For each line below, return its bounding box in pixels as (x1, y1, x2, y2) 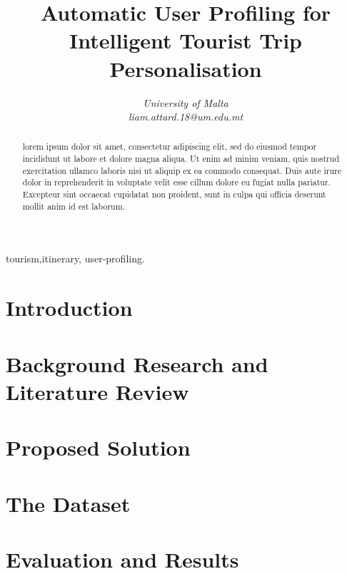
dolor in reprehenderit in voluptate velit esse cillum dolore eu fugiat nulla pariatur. (22, 176, 331, 188)
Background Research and (6, 349, 268, 378)
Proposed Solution (6, 433, 191, 462)
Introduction (6, 293, 133, 322)
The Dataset (6, 488, 131, 518)
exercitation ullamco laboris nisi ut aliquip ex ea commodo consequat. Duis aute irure (22, 164, 341, 176)
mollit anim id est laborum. (22, 200, 125, 212)
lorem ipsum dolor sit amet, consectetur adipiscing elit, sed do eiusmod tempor (22, 140, 317, 153)
